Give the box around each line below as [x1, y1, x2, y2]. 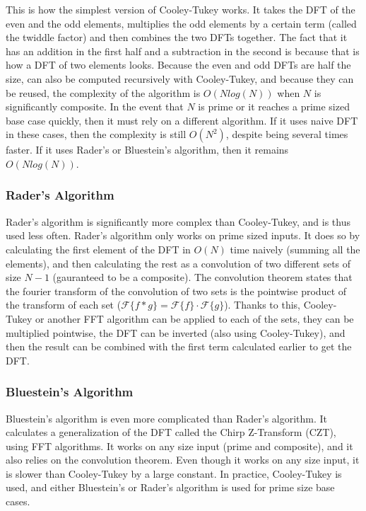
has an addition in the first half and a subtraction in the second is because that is [6, 43, 360, 58]
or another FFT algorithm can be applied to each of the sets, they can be [35, 311, 354, 326]
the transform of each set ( [6, 297, 122, 312]
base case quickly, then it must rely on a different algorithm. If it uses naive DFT [6, 113, 358, 127]
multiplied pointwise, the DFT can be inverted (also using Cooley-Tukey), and [6, 325, 346, 340]
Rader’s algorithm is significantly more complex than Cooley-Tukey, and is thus [6, 214, 350, 229]
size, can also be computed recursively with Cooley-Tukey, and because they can [6, 71, 354, 86]
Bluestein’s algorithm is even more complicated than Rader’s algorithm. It [6, 410, 328, 425]
